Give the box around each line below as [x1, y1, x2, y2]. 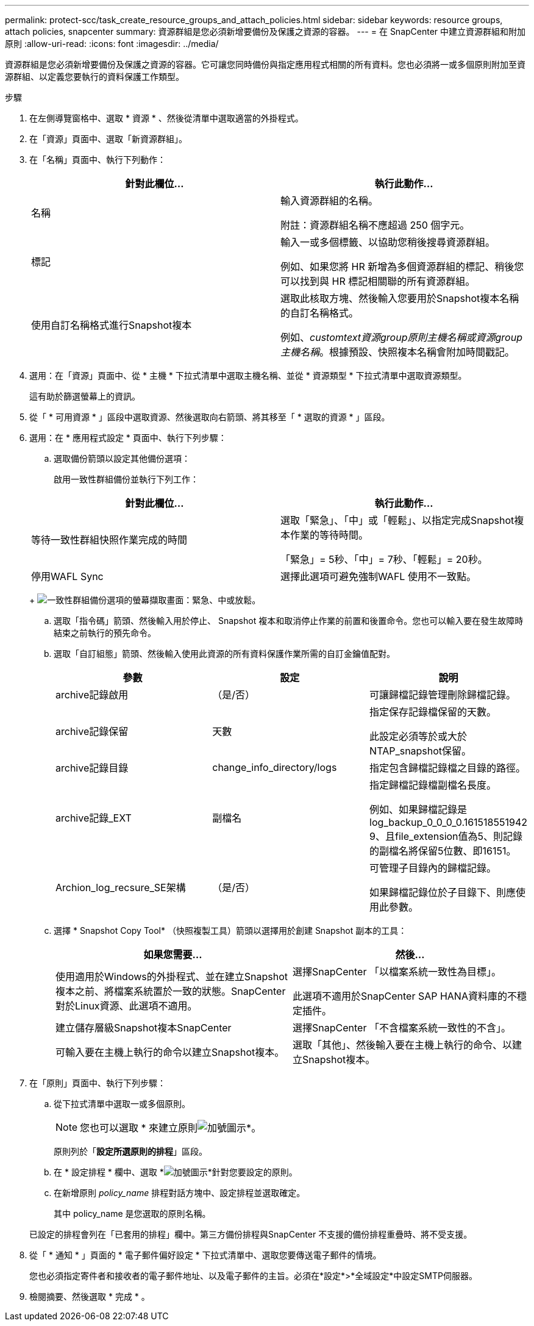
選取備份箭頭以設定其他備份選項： [54, 453, 190, 464]
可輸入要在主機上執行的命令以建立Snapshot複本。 [55, 1046, 285, 1058]
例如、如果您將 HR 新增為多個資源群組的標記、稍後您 [280, 260, 524, 273]
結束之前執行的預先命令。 [54, 628, 156, 638]
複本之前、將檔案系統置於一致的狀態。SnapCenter [55, 985, 286, 997]
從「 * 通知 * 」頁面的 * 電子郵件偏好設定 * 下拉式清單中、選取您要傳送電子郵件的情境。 [29, 1250, 382, 1260]
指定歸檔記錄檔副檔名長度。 [369, 779, 497, 791]
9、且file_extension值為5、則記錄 [369, 830, 523, 842]
